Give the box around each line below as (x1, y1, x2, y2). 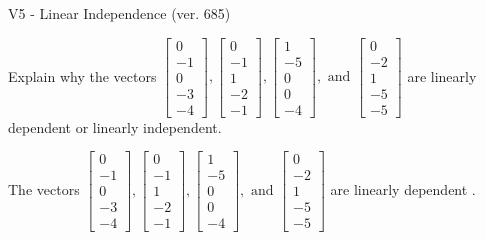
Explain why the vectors (8, 65, 157, 86)
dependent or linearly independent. (8, 116, 222, 137)
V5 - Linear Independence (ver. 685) (8, 3, 231, 23)
